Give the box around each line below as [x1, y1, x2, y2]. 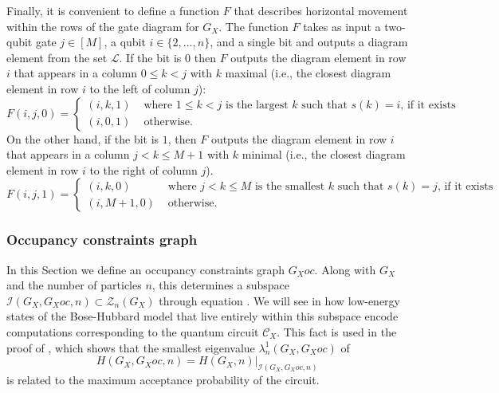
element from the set [6, 49, 108, 65]
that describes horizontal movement [234, 2, 408, 18]
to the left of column [89, 80, 191, 96]
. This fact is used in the [277, 323, 397, 340]
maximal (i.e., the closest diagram [225, 65, 391, 81]
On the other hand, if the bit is [6, 130, 159, 147]
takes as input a [303, 18, 381, 34]
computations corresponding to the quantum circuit [6, 323, 259, 340]
